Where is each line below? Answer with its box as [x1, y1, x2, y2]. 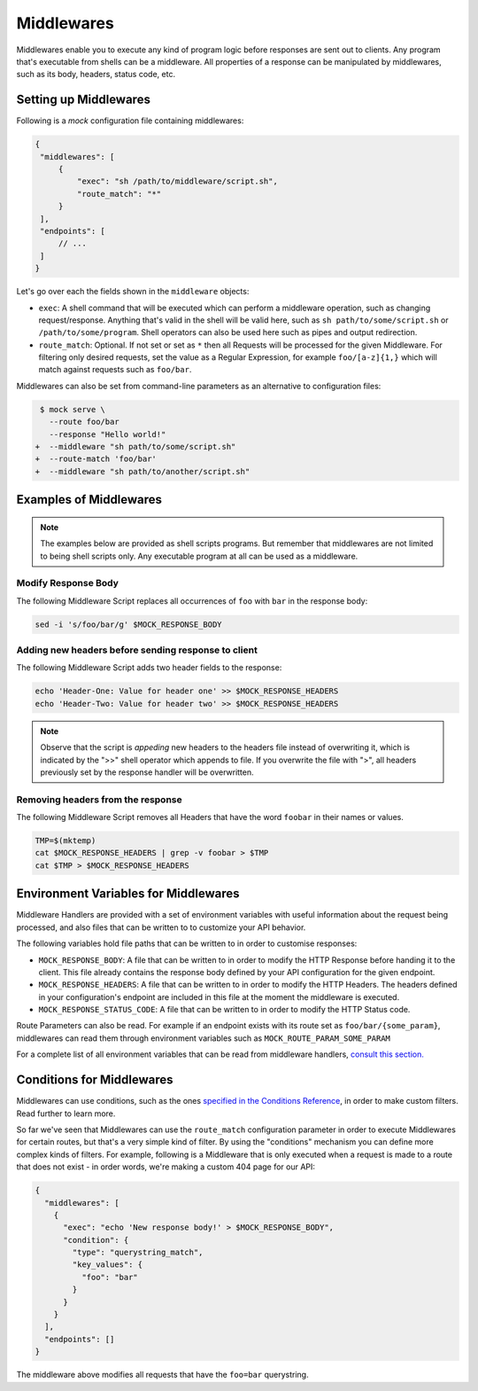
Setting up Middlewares [16, 92, 150, 107]
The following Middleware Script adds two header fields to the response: [16, 662, 282, 673]
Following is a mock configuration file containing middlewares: [16, 115, 244, 126]
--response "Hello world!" [49, 429, 166, 439]
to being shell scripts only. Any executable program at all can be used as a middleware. [40, 551, 358, 561]
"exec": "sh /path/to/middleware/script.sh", [76, 176, 278, 186]
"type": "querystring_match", [72, 1247, 204, 1258]
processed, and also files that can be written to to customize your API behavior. [16, 922, 306, 933]
